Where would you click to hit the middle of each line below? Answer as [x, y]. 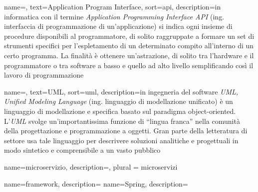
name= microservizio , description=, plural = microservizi [91, 166]
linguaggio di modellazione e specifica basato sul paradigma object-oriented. [120, 111]
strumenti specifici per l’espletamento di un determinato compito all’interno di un [129, 46]
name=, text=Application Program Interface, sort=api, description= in [113, 6]
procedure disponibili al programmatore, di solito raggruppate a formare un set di [129, 36]
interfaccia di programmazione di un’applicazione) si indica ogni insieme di [118, 26]
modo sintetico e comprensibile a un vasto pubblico [82, 150]
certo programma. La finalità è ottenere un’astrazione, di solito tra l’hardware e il [129, 55]
